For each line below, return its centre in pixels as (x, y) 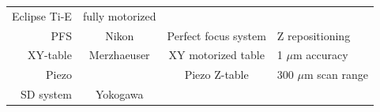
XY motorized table (216, 55)
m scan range (336, 75)
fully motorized (119, 15)
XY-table (49, 55)
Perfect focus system (216, 35)
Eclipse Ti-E (42, 15)
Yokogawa (119, 94)
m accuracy (320, 55)
